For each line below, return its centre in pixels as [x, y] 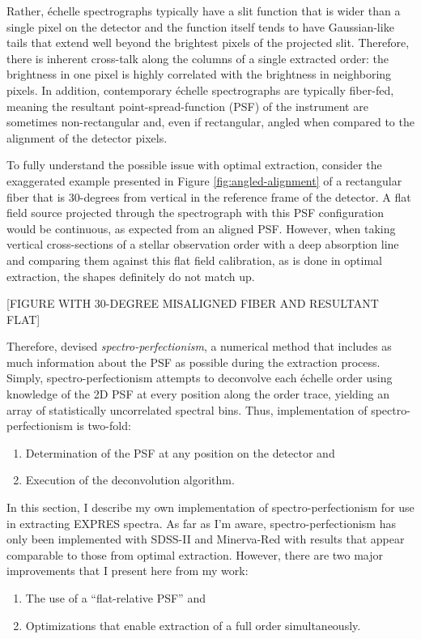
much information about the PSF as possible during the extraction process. [193, 362]
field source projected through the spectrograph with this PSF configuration [196, 213]
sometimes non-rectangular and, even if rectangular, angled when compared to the [210, 122]
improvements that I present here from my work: [128, 571]
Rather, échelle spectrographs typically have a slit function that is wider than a [204, 11]
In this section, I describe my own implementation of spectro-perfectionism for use [210, 507]
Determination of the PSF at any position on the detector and [180, 452]
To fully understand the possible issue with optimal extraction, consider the [194, 165]
